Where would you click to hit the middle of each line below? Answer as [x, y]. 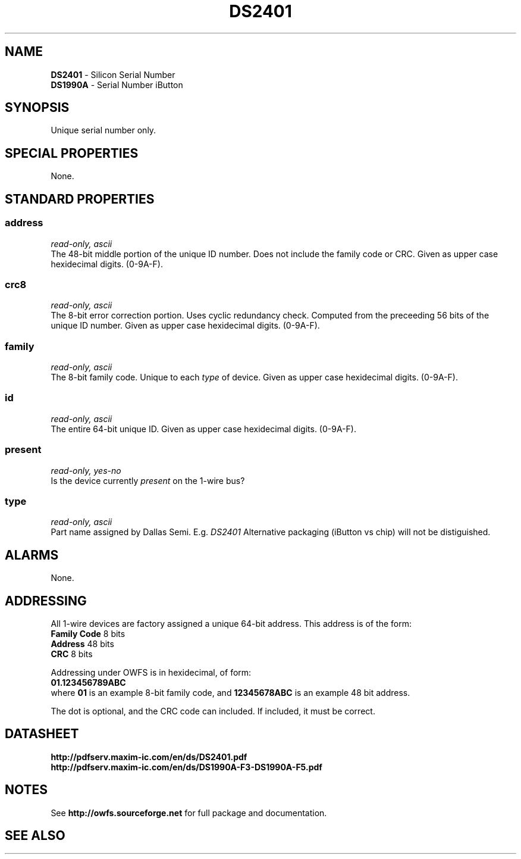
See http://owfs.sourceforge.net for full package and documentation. [189, 813]
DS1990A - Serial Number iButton [117, 85]
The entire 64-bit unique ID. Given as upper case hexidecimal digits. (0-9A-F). [203, 429]
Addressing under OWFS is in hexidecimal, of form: [151, 672]
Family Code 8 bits [88, 633]
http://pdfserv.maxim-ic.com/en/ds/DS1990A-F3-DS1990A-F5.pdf [186, 767]
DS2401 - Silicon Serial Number [113, 74]
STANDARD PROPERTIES [80, 199]
